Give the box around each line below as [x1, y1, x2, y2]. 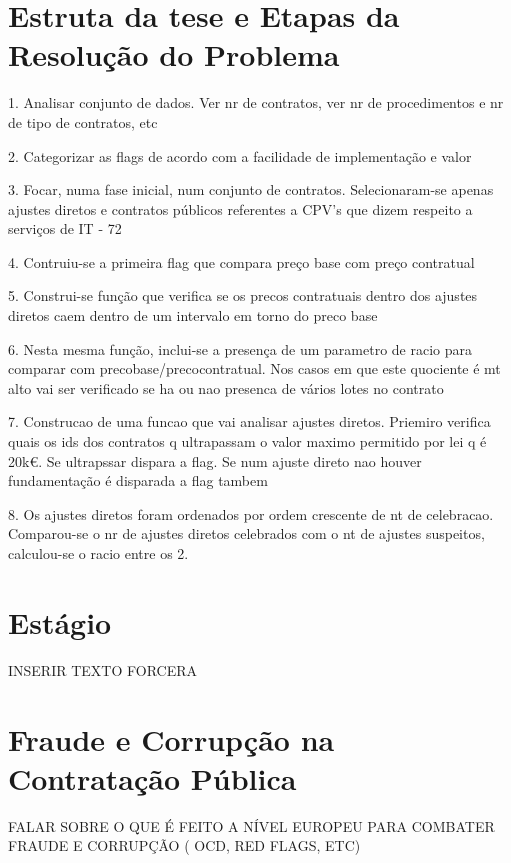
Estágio [8, 601, 112, 642]
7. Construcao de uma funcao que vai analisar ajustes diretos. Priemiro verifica [8, 411, 491, 432]
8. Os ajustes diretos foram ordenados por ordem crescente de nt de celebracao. [8, 503, 494, 524]
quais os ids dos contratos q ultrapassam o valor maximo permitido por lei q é [8, 431, 487, 452]
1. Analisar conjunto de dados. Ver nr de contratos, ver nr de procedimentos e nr [8, 92, 504, 113]
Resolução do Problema [8, 34, 340, 75]
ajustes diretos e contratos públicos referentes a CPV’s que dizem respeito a [8, 198, 473, 219]
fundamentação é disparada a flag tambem [8, 470, 268, 491]
